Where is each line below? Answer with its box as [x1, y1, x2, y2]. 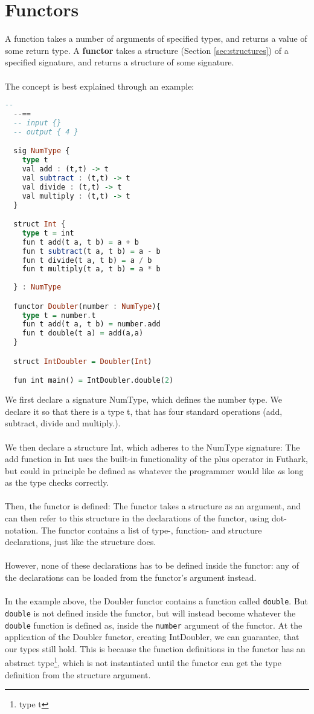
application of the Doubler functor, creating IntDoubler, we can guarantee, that [5, 630, 300, 643]
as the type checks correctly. [5, 476, 109, 489]
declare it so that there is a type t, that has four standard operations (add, [5, 405, 283, 417]
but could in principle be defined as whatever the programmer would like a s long [5, 464, 304, 477]
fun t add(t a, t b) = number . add [22, 320, 161, 329]
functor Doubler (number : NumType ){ [13, 302, 161, 311]
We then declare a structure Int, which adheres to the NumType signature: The [5, 440, 300, 453]
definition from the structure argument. [5, 668, 151, 681]
